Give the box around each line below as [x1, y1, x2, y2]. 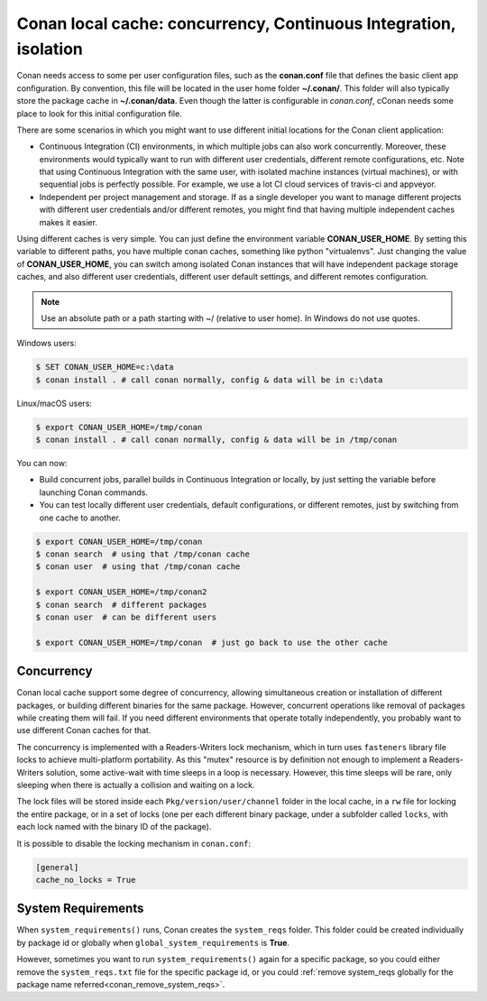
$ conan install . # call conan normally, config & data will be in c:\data [35, 374, 383, 385]
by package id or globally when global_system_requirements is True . [16, 937, 290, 948]
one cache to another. [39, 512, 121, 523]
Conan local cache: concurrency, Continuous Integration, [16, 14, 456, 33]
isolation [16, 39, 83, 59]
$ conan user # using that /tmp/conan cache [35, 562, 241, 572]
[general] [35, 862, 79, 872]
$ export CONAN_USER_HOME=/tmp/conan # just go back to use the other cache [35, 637, 388, 647]
